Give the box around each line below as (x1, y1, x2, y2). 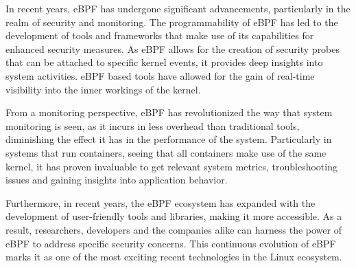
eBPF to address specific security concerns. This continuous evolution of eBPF (5, 236, 336, 250)
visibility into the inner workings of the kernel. (5, 82, 201, 96)
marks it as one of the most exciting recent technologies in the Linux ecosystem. (5, 249, 342, 264)
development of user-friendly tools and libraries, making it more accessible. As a (5, 209, 342, 223)
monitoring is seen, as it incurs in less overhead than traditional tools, (5, 118, 300, 133)
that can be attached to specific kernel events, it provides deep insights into (5, 55, 323, 69)
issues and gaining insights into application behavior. (5, 172, 228, 187)
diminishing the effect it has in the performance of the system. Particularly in (5, 132, 332, 146)
